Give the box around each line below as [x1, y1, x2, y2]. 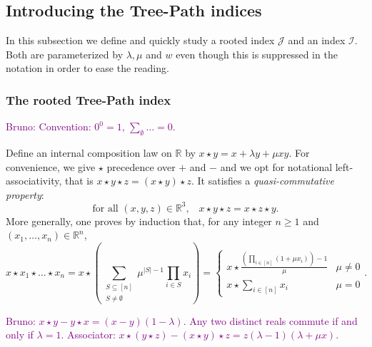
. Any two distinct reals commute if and [183, 313, 358, 328]
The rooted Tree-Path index [6, 90, 171, 108]
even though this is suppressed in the [176, 46, 338, 61]
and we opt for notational [220, 159, 333, 174]
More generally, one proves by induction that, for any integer [6, 213, 272, 228]
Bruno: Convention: [6, 119, 91, 134]
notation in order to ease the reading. [6, 61, 169, 76]
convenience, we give [6, 159, 96, 174]
